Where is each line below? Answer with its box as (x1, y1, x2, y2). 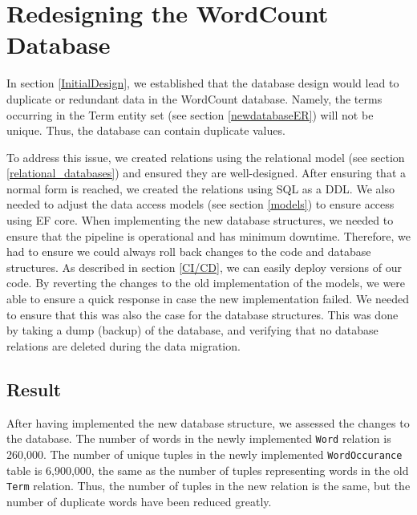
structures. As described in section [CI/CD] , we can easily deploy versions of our (6, 258, 402, 275)
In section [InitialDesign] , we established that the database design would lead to (6, 75, 399, 91)
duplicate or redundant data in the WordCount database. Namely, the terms (6, 90, 383, 107)
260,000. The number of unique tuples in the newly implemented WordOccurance (6, 445, 403, 462)
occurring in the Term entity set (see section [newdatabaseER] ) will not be (6, 106, 374, 123)
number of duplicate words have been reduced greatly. (6, 493, 272, 509)
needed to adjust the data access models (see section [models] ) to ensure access (6, 196, 395, 213)
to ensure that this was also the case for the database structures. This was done (6, 306, 399, 322)
